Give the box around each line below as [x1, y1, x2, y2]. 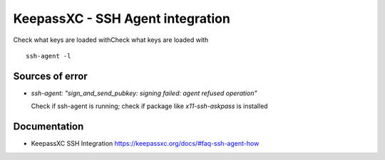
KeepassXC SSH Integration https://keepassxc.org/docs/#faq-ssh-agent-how [31, 139, 260, 148]
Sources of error [13, 70, 88, 82]
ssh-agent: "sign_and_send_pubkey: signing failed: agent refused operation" [31, 89, 257, 97]
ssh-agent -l [26, 52, 71, 60]
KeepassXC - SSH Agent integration [13, 11, 231, 26]
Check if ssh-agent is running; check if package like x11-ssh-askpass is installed [31, 102, 268, 110]
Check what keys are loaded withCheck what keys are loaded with [13, 36, 209, 44]
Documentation [13, 121, 84, 133]
